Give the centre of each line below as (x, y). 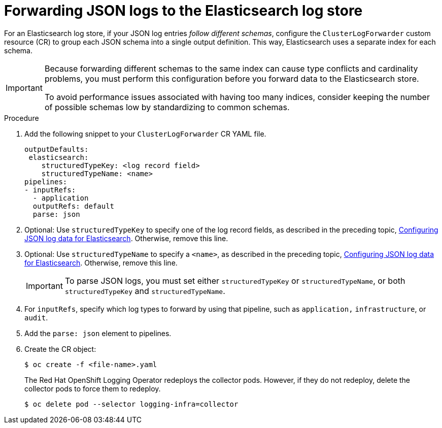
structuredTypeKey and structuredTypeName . (145, 291)
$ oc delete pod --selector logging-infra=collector (131, 404)
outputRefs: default (74, 206)
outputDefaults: (57, 149)
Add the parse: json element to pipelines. (98, 333)
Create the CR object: (60, 349)
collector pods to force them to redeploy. (93, 388)
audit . (36, 317)
